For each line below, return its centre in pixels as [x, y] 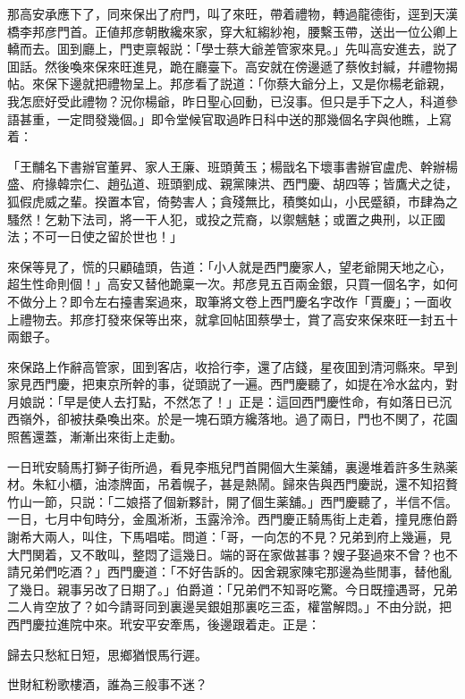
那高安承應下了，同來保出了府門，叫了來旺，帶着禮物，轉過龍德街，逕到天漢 [232, 13]
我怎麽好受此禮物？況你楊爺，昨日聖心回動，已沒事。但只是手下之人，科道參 [232, 101]
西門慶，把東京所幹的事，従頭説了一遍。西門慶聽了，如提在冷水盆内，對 [245, 384]
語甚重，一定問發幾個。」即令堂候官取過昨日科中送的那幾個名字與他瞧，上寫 [229, 118]
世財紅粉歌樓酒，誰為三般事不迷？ [107, 684]
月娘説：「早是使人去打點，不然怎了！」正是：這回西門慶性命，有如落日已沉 [229, 401]
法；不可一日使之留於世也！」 [95, 236]
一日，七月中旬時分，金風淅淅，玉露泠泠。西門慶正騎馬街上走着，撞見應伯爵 [232, 519]
